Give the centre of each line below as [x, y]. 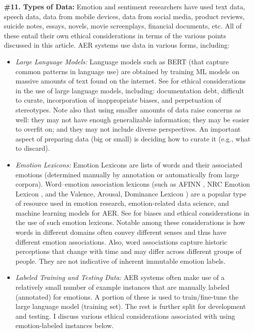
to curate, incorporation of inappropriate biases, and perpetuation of [118, 100]
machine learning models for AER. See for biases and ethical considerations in [132, 212]
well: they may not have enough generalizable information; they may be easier [132, 119]
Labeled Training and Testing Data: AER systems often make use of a [120, 277]
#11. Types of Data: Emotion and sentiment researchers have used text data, [125, 6]
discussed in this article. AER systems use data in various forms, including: [117, 45]
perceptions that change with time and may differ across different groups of [128, 251]
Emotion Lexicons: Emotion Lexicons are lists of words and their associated [129, 164]
